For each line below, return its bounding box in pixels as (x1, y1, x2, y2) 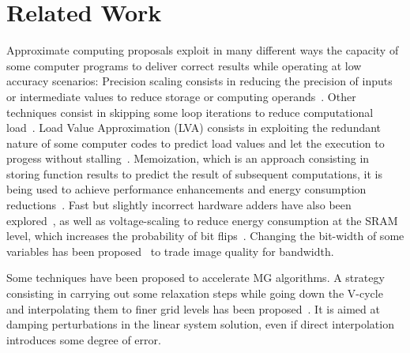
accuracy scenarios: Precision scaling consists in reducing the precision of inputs (6, 73, 393, 89)
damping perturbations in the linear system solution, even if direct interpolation (6, 316, 394, 332)
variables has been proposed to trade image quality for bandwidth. (6, 242, 334, 259)
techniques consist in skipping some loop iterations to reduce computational (6, 103, 374, 120)
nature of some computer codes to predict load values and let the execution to (6, 134, 385, 151)
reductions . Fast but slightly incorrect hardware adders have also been (6, 197, 352, 213)
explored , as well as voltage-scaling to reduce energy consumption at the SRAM (6, 212, 398, 228)
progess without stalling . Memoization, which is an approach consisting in (6, 150, 370, 167)
